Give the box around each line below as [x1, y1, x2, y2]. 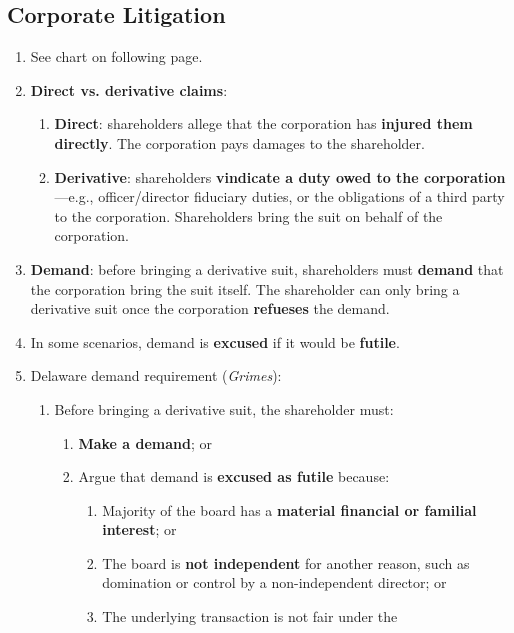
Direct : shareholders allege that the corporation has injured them [54, 113, 473, 134]
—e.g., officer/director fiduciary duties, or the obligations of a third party [54, 186, 505, 207]
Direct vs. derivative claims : [30, 79, 228, 100]
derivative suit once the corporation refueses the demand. [30, 298, 390, 319]
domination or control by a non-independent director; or [102, 572, 447, 593]
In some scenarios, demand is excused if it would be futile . [30, 331, 400, 352]
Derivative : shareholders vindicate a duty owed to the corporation [54, 166, 506, 187]
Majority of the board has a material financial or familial [102, 499, 477, 520]
